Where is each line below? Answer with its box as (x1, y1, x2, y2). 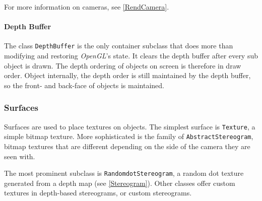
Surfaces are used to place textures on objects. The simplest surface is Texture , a (4, 121, 255, 131)
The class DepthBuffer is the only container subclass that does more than (4, 40, 233, 51)
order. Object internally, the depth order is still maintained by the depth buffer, (4, 70, 251, 81)
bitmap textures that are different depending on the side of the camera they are (4, 141, 250, 151)
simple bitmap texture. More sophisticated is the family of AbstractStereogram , (4, 131, 253, 142)
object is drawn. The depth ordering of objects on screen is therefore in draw (4, 60, 241, 71)
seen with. (4, 151, 35, 161)
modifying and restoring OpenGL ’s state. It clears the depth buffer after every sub (4, 50, 258, 61)
